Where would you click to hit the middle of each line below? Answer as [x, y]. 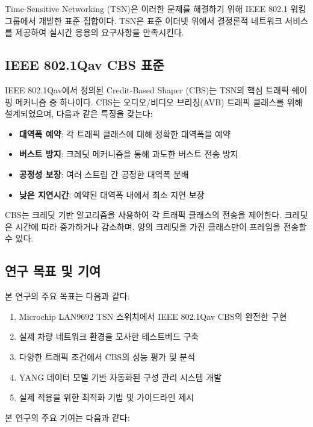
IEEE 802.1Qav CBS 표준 [85, 65]
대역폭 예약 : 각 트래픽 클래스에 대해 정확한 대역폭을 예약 [125, 133]
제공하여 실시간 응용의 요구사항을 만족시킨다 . [100, 32]
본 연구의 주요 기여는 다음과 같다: [67, 417]
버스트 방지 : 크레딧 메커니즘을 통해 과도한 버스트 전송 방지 [129, 154]
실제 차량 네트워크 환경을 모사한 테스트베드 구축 [109, 336]
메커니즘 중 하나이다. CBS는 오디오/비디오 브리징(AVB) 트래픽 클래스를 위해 [159, 101]
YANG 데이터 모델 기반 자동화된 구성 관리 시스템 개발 [120, 377]
